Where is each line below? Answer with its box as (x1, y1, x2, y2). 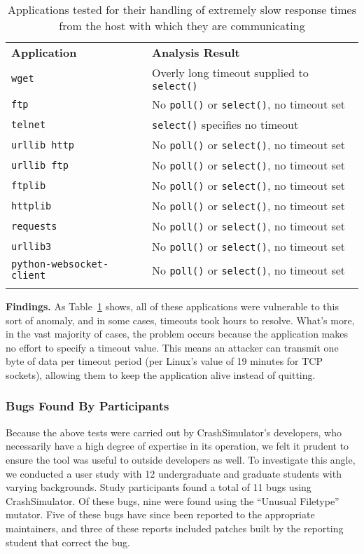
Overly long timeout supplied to (152, 64, 309, 81)
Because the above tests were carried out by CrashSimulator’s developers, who (6, 424, 342, 439)
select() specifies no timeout (152, 116, 299, 132)
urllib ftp (11, 159, 69, 171)
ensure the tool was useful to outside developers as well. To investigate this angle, (6, 452, 356, 466)
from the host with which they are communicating (59, 18, 305, 34)
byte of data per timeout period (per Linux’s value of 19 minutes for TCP (6, 354, 323, 368)
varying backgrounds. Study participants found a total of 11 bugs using (6, 480, 311, 494)
